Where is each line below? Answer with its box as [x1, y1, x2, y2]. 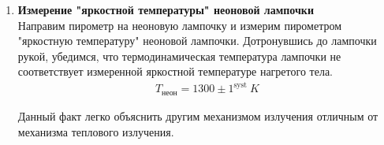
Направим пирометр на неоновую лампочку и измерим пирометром [17, 17, 342, 33]
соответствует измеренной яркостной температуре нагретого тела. [17, 63, 333, 80]
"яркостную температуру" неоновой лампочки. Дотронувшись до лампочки [17, 32, 377, 49]
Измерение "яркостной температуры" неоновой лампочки [17, 2, 314, 17]
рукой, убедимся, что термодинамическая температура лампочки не [17, 47, 341, 64]
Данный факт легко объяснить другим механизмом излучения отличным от [17, 107, 378, 124]
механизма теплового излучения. [17, 123, 174, 139]
